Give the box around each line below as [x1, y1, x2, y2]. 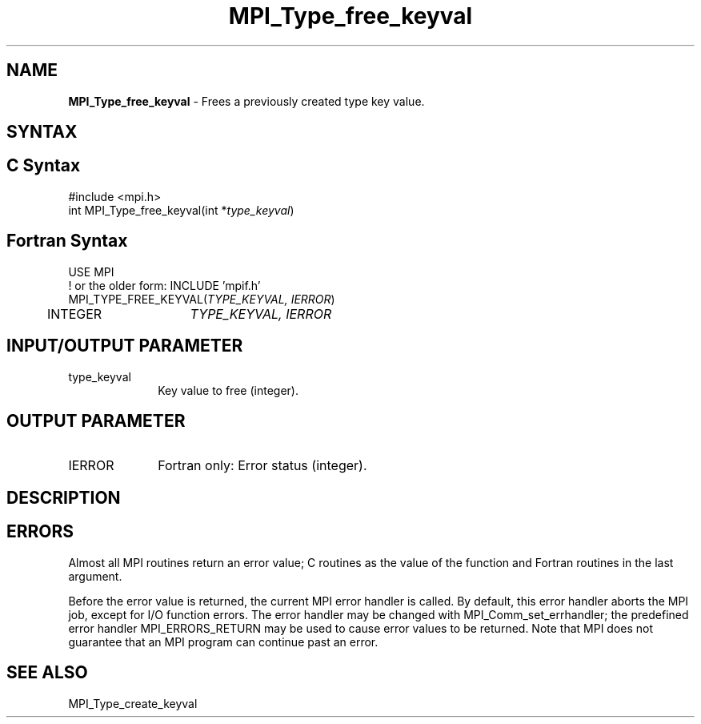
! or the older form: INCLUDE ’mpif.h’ [68, 278, 261, 292]
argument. [68, 569, 122, 583]
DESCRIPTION [6, 487, 121, 508]
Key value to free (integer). [158, 383, 298, 397]
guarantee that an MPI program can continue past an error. [68, 634, 379, 649]
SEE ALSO [6, 662, 88, 683]
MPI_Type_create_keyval [68, 696, 198, 710]
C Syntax [6, 155, 81, 176]
